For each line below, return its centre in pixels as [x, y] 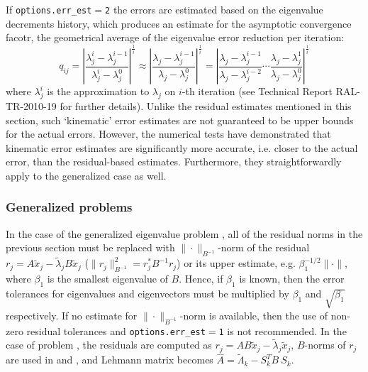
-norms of [325, 345]
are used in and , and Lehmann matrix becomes [110, 360]
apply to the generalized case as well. [86, 175]
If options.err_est [49, 9]
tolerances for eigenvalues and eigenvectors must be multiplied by [147, 293]
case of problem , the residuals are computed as [109, 345]
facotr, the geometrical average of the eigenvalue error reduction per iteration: [175, 37]
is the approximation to [98, 91]
